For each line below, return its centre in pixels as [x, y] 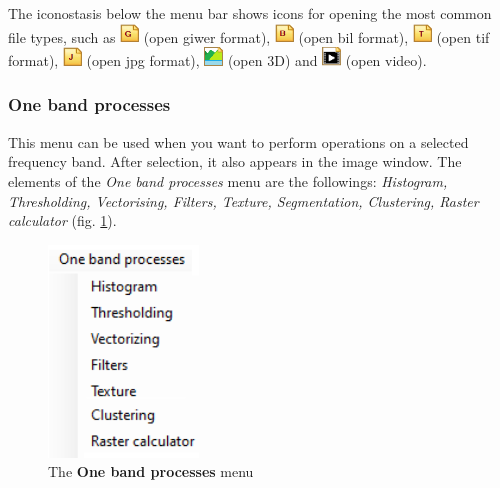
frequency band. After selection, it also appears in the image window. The [235, 161]
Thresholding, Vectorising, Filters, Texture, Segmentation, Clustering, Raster [243, 200]
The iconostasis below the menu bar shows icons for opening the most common [250, 13]
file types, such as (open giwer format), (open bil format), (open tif [249, 36]
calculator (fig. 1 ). [62, 220]
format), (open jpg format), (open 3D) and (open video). [217, 59]
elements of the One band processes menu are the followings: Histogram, [228, 180]
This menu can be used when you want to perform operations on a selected [238, 141]
